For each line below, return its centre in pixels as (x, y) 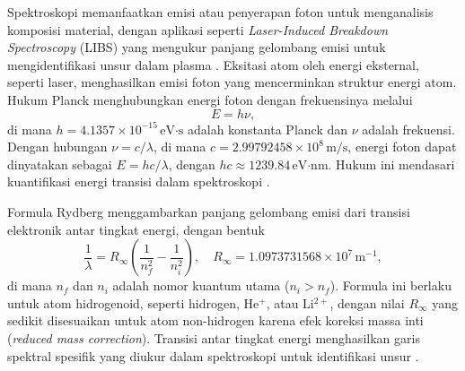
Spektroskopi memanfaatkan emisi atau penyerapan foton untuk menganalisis (220, 12)
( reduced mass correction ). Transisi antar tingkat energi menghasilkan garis (214, 337)
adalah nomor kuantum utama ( (201, 285)
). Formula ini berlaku (390, 285)
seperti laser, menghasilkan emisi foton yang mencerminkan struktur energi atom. (232, 82)
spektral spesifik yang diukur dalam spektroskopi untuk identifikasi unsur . (213, 355)
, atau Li (290, 302)
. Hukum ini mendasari (391, 164)
